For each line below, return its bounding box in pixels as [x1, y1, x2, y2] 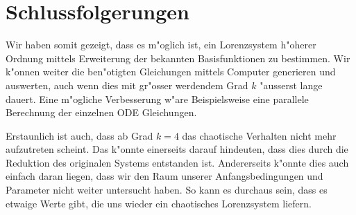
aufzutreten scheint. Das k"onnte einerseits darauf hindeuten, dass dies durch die [6, 142, 348, 156]
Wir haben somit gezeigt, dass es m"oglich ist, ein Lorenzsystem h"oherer [6, 37, 316, 52]
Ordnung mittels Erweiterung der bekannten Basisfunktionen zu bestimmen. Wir [6, 50, 350, 65]
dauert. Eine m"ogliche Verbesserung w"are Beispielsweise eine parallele [6, 91, 309, 106]
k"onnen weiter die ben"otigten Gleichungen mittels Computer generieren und [6, 64, 336, 79]
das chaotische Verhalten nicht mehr [182, 128, 337, 142]
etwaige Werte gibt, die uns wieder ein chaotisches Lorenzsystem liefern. [6, 196, 312, 210]
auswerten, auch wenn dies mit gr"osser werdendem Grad [6, 77, 248, 92]
